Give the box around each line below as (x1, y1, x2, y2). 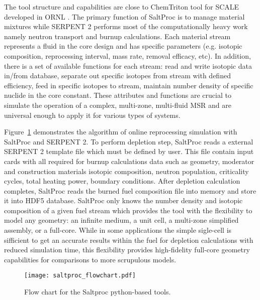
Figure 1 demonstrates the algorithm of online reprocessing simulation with (4, 126, 237, 137)
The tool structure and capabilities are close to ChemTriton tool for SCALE (4, 2, 239, 12)
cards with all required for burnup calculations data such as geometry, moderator (4, 156, 254, 166)
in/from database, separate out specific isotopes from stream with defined (4, 70, 231, 81)
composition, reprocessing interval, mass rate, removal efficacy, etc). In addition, (4, 50, 251, 61)
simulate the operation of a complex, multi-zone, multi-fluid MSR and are (4, 99, 231, 110)
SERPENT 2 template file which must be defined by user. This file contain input (4, 146, 254, 157)
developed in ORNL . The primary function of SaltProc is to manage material (4, 11, 245, 22)
